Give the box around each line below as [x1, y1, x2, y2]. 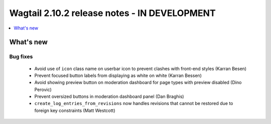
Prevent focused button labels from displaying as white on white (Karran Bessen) [34, 72, 202, 78]
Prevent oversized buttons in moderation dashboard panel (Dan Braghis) [34, 93, 184, 99]
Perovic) [34, 86, 52, 92]
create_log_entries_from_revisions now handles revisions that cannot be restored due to [34, 100, 233, 106]
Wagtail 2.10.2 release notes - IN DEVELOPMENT [9, 7, 216, 18]
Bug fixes [9, 53, 33, 60]
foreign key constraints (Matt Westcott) [34, 107, 115, 113]
